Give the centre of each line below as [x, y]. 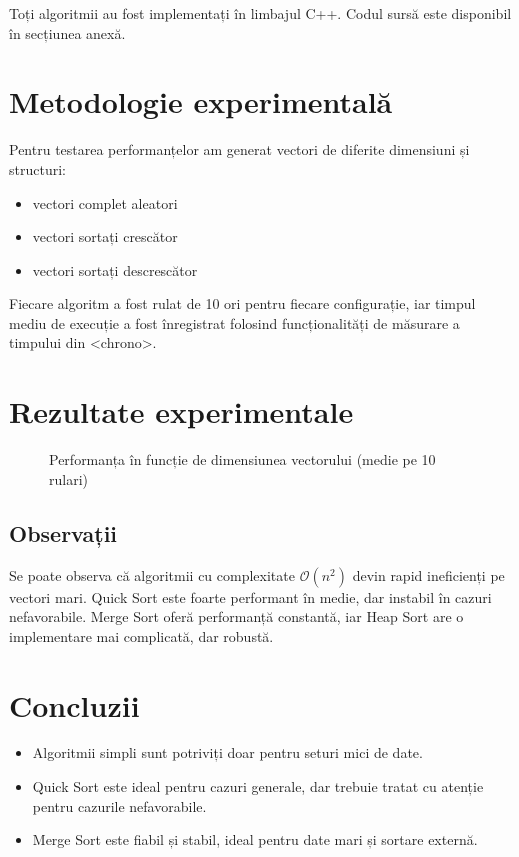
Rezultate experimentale [181, 411]
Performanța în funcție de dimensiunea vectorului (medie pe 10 [242, 459]
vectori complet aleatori [105, 202]
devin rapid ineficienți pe [428, 574]
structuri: [37, 168]
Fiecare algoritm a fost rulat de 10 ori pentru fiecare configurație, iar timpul [242, 303]
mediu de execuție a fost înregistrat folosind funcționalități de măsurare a [234, 322]
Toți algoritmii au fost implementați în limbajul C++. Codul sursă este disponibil [260, 13]
